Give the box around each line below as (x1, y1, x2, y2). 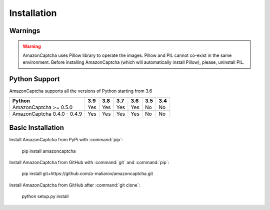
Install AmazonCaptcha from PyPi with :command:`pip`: (9, 137, 123, 143)
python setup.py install (21, 194, 69, 200)
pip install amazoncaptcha (21, 148, 76, 154)
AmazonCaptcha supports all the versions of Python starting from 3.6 (9, 88, 152, 94)
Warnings (9, 26, 40, 35)
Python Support (9, 75, 60, 83)
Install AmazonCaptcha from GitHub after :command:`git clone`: (9, 182, 140, 188)
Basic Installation (9, 124, 64, 132)
